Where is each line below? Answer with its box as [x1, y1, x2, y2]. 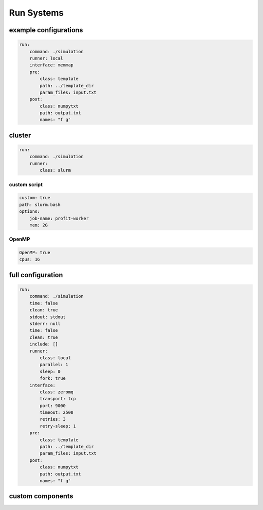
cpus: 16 [19, 257, 40, 262]
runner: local [29, 55, 63, 61]
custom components [9, 492, 74, 500]
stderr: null [29, 321, 61, 326]
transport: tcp [39, 396, 76, 402]
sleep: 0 [39, 368, 61, 374]
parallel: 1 [39, 362, 68, 367]
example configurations [9, 26, 83, 34]
